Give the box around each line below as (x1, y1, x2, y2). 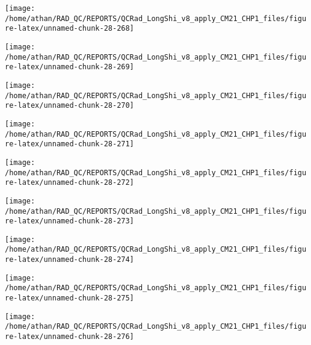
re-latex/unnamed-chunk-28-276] (5, 332, 134, 341)
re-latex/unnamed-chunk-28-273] (5, 217, 134, 226)
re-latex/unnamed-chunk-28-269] (5, 63, 134, 72)
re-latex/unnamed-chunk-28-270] (5, 101, 134, 110)
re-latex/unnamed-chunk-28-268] (5, 24, 134, 33)
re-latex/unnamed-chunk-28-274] (5, 255, 134, 264)
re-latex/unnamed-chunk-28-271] (5, 140, 134, 149)
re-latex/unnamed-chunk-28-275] (5, 294, 134, 303)
